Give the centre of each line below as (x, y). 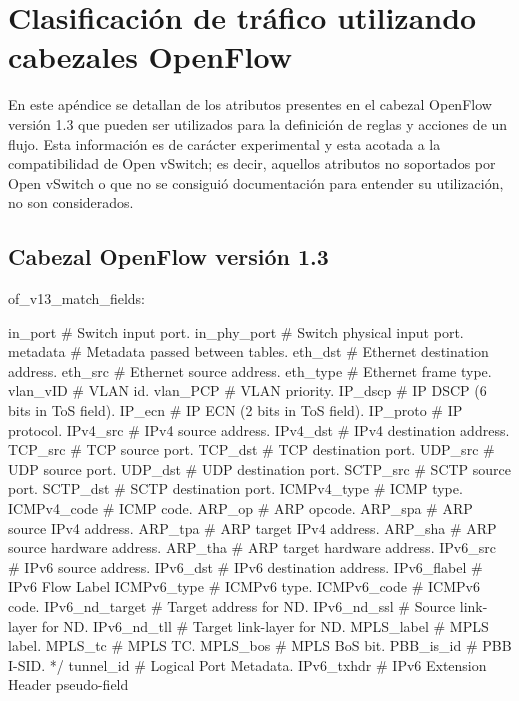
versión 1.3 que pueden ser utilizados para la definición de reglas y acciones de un (258, 123)
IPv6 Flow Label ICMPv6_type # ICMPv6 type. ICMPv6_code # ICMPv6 (244, 586)
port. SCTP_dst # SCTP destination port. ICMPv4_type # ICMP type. (235, 488)
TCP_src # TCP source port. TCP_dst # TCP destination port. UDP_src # (251, 449)
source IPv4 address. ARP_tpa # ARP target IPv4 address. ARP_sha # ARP (252, 527)
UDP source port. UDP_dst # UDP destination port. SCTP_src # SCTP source (260, 468)
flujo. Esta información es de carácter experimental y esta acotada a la (224, 143)
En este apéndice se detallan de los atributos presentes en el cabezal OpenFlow (250, 104)
